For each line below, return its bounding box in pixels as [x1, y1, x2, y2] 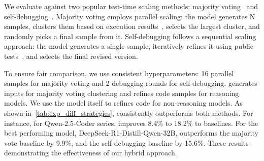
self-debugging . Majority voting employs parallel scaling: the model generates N [4, 11, 255, 21]
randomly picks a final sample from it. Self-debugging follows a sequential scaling [4, 30, 256, 41]
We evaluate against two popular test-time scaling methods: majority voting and [4, 1, 258, 11]
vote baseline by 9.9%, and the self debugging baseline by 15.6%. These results [4, 137, 249, 148]
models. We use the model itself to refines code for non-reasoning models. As [4, 98, 243, 108]
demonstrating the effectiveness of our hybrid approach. [4, 147, 177, 158]
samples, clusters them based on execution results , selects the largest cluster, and [4, 21, 260, 31]
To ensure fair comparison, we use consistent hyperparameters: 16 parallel [4, 68, 234, 78]
